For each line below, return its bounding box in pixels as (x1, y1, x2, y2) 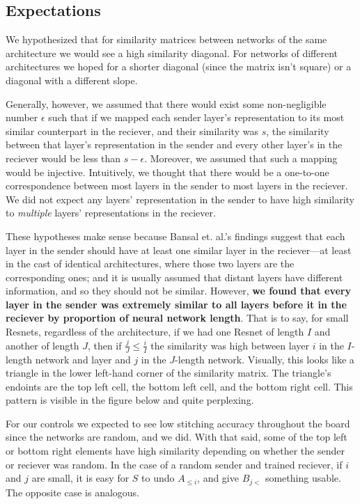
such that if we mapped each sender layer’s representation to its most (48, 110, 345, 125)
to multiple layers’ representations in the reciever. (6, 205, 216, 220)
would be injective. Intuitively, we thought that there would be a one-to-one (6, 164, 329, 179)
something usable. (265, 471, 341, 485)
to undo (141, 471, 175, 485)
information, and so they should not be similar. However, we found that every (6, 283, 351, 298)
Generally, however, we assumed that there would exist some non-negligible (6, 96, 327, 111)
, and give (197, 471, 239, 485)
